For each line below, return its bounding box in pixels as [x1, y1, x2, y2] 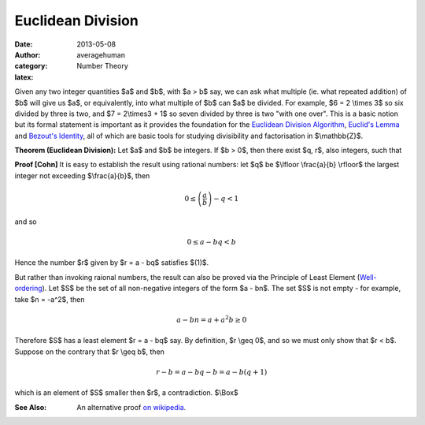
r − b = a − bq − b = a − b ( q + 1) [156, 367, 268, 376]
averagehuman [76, 50, 126, 59]
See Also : [14, 402, 47, 412]
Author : [14, 50, 41, 59]
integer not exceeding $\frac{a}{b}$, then [14, 170, 150, 181]
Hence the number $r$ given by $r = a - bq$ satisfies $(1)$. [14, 258, 209, 267]
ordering [14, 284, 42, 293]
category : [14, 62, 48, 71]
